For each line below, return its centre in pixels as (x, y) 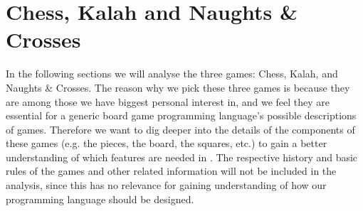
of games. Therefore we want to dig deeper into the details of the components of (180, 129)
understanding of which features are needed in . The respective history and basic (182, 157)
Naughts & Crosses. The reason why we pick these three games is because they (178, 87)
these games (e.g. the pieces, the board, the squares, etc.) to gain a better (167, 143)
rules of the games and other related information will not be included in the (171, 171)
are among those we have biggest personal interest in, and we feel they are (168, 101)
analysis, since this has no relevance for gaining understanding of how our (166, 185)
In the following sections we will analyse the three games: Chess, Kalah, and (172, 74)
